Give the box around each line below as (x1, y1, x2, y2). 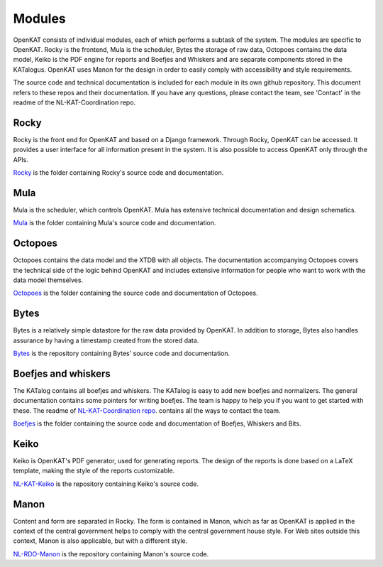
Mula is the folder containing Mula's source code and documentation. (13, 219, 216, 227)
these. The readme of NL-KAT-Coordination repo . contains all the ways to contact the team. (13, 406, 281, 415)
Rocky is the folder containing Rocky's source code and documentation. (13, 168, 224, 177)
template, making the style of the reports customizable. (13, 466, 175, 475)
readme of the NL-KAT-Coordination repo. (13, 98, 136, 107)
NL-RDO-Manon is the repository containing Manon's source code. (13, 549, 209, 558)
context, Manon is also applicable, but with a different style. (13, 536, 188, 545)
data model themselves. (13, 276, 84, 284)
